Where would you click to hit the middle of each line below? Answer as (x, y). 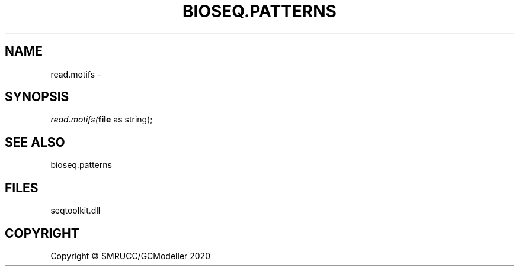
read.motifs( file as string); (102, 120)
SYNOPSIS (37, 97)
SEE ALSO (35, 142)
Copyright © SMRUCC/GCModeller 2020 (130, 256)
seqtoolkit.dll (76, 211)
